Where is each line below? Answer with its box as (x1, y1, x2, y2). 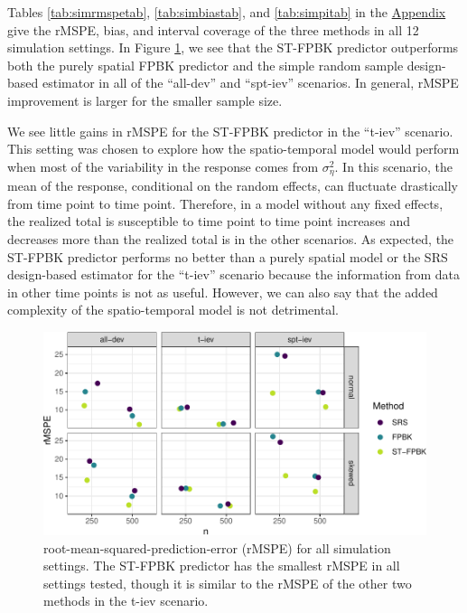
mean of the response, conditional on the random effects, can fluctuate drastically (7, 176, 458, 195)
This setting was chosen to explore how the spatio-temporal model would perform (7, 139, 460, 158)
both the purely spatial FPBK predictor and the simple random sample (7, 55, 404, 74)
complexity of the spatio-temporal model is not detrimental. (7, 300, 339, 319)
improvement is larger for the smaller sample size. (7, 90, 283, 109)
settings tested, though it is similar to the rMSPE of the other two (43, 573, 412, 592)
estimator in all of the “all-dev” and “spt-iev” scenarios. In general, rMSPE (42, 73, 459, 92)
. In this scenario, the (334, 156, 453, 175)
